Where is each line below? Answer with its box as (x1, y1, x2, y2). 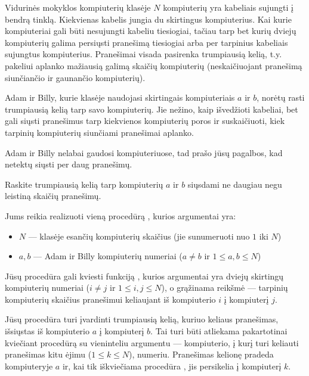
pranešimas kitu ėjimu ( (5, 348, 92, 361)
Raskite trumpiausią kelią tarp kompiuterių (5, 178, 163, 190)
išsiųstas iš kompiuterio (5, 325, 89, 337)
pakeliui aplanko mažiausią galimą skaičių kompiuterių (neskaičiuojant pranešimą (5, 59, 302, 72)
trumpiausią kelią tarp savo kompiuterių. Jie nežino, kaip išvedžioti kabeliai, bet (5, 102, 298, 115)
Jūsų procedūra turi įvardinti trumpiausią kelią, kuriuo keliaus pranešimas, (5, 313, 279, 325)
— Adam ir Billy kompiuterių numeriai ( (33, 250, 183, 262)
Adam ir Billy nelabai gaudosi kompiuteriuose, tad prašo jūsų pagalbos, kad (5, 146, 283, 159)
